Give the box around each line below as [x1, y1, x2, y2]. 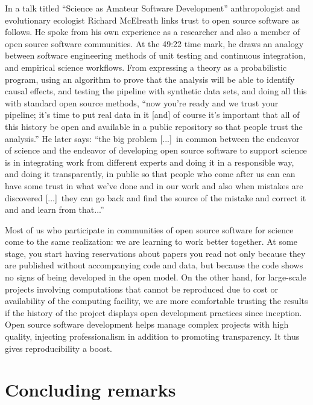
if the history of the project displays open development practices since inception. [5, 306, 302, 319]
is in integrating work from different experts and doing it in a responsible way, [5, 155, 294, 168]
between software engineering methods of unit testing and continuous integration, [5, 49, 306, 62]
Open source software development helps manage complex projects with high [5, 318, 289, 331]
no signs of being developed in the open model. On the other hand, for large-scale [5, 271, 306, 283]
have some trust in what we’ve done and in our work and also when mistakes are [5, 179, 303, 192]
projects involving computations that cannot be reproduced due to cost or [5, 282, 279, 295]
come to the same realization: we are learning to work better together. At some [5, 235, 297, 248]
